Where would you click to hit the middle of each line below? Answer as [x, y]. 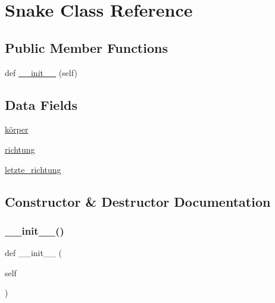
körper [17, 129]
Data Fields [41, 104]
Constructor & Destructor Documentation [138, 201]
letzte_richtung [33, 169]
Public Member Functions [86, 47]
